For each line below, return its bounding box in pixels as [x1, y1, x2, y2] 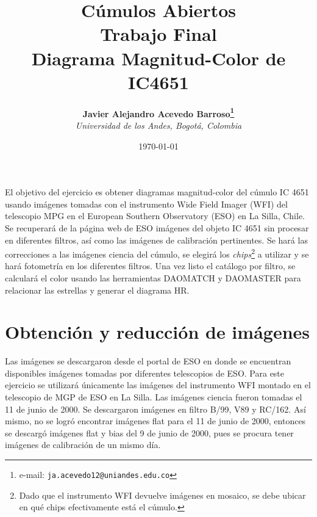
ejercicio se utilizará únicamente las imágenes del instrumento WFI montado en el [5, 378, 311, 391]
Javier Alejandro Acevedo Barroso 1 [82, 105, 235, 120]
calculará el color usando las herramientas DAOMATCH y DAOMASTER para [5, 271, 301, 284]
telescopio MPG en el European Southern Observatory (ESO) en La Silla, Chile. [5, 209, 305, 222]
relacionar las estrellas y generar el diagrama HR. [5, 283, 190, 296]
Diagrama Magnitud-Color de [31, 45, 286, 70]
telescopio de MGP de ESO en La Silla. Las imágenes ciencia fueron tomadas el [5, 391, 302, 403]
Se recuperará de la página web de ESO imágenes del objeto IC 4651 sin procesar [5, 221, 309, 234]
